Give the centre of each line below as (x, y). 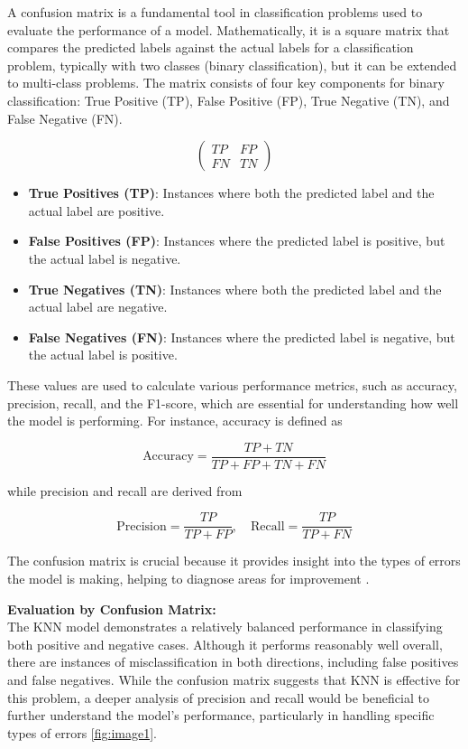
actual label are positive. (96, 210)
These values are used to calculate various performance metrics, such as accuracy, (232, 384)
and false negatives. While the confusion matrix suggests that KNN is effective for (234, 679)
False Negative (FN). (65, 118)
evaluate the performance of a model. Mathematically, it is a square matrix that (229, 29)
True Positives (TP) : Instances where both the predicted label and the (231, 193)
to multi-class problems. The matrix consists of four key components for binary (226, 83)
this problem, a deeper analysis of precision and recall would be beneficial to (218, 697)
